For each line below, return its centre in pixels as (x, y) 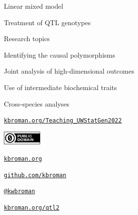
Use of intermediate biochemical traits (61, 87)
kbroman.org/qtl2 (32, 207)
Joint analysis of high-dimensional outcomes (69, 71)
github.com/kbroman (35, 175)
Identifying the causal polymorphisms (60, 54)
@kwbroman (20, 192)
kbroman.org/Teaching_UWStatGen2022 (63, 121)
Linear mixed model (34, 6)
